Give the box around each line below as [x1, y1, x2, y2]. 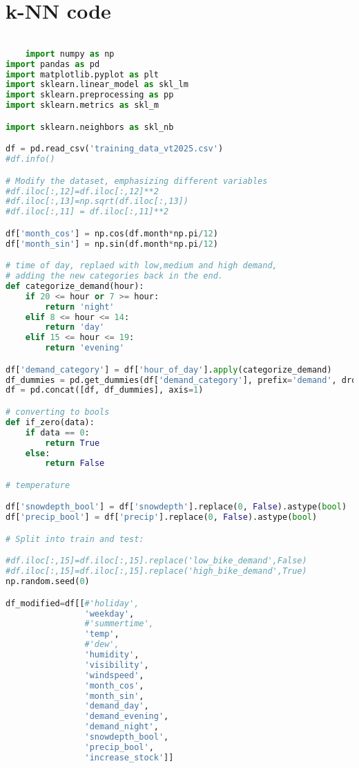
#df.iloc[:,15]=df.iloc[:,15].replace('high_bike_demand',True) [6, 566, 307, 577]
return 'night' [45, 301, 115, 312]
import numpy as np [25, 48, 115, 59]
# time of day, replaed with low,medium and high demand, [6, 261, 278, 271]
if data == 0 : [25, 427, 90, 438]
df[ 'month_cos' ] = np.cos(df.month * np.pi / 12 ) [6, 228, 218, 238]
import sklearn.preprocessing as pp [6, 90, 174, 100]
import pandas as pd [6, 59, 100, 69]
